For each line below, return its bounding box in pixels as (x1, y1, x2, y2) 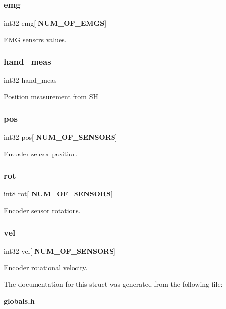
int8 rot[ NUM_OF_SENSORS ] (4, 189, 113, 199)
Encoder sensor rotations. (4, 205, 81, 216)
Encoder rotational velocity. (4, 262, 88, 272)
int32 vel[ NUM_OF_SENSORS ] (4, 245, 116, 256)
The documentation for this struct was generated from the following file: (4, 279, 223, 289)
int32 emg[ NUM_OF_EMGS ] (4, 18, 107, 28)
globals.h (4, 295, 35, 306)
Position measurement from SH (4, 91, 98, 102)
